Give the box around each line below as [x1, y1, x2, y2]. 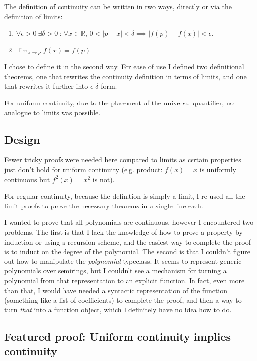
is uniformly [199, 164, 237, 174]
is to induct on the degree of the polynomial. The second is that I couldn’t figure [4, 246, 250, 257]
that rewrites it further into [4, 81, 88, 91]
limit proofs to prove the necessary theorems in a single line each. [4, 200, 203, 210]
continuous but [4, 174, 50, 184]
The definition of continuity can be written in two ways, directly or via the [4, 1, 232, 11]
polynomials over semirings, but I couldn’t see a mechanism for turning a [4, 265, 227, 276]
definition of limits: [4, 11, 63, 21]
